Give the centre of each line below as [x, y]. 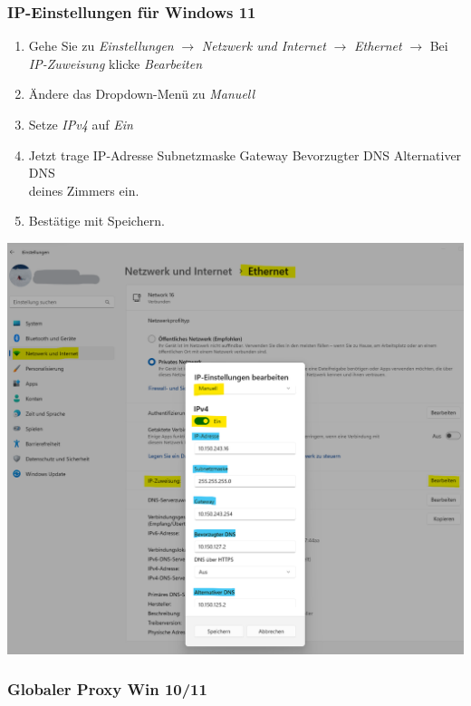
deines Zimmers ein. [84, 190]
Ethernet [378, 46]
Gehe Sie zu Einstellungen [101, 46]
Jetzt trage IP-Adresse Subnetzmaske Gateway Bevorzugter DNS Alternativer [245, 155]
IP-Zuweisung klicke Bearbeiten [115, 63]
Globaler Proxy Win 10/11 [107, 689]
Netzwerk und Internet [264, 46]
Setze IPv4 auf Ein [81, 124]
